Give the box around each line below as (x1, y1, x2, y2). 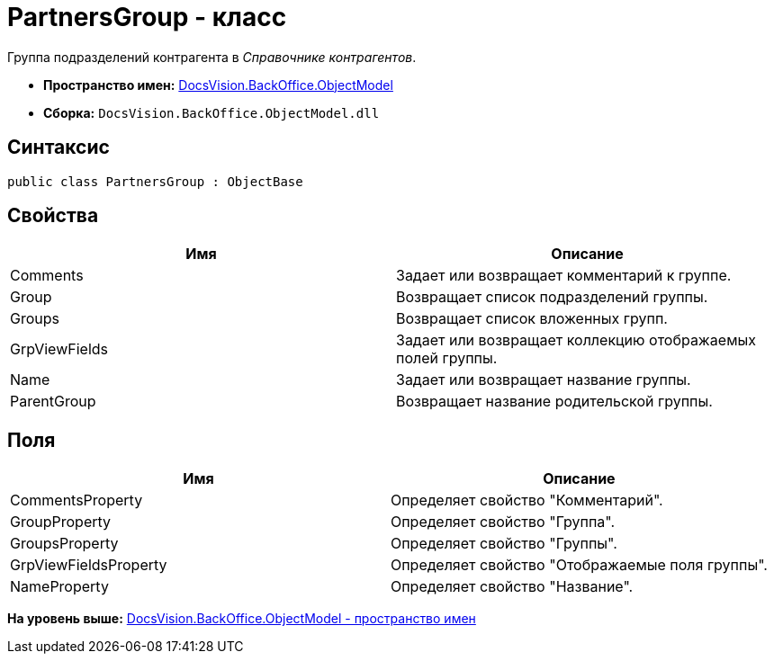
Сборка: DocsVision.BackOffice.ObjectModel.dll (43, 104, 380, 121)
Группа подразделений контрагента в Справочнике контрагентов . (7, 49, 417, 65)
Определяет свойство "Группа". (390, 513, 616, 531)
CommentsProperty (10, 491, 143, 510)
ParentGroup (10, 392, 96, 411)
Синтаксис (7, 136, 110, 159)
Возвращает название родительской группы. (396, 392, 713, 411)
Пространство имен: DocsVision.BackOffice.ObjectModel (43, 76, 393, 93)
